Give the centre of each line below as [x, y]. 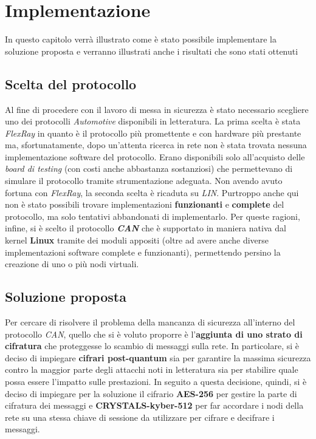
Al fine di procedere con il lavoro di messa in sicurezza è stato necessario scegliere [157, 109]
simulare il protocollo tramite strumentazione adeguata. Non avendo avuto [144, 181]
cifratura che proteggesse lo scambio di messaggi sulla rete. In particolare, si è [152, 346]
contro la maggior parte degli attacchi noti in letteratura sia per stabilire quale [152, 369]
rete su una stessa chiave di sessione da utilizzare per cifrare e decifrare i [140, 417]
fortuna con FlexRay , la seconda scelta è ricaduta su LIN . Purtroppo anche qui [152, 192]
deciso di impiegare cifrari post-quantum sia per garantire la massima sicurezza [158, 357]
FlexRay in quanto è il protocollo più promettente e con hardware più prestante [153, 133]
